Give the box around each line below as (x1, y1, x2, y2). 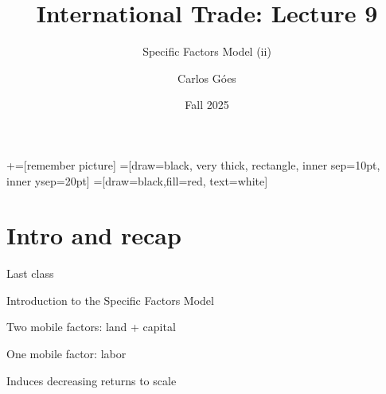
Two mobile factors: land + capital (6, 318, 176, 335)
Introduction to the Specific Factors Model (6, 291, 214, 308)
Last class (6, 265, 54, 282)
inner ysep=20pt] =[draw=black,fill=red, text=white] (6, 172, 268, 189)
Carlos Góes (177, 69, 236, 86)
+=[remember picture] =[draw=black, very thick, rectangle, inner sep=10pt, (6, 156, 380, 173)
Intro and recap (6, 219, 181, 252)
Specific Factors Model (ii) (142, 43, 271, 60)
